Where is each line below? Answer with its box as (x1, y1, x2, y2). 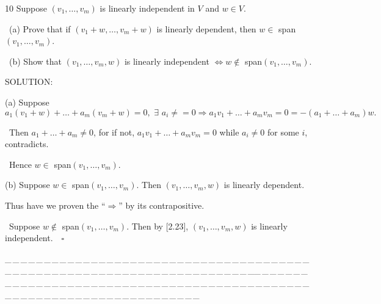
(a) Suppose (5, 95, 49, 108)
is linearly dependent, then (156, 22, 256, 35)
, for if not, (93, 125, 135, 138)
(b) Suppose (5, 178, 50, 191)
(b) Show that (9, 54, 62, 67)
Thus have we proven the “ (5, 198, 106, 211)
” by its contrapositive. (118, 198, 205, 211)
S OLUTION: (5, 75, 53, 88)
